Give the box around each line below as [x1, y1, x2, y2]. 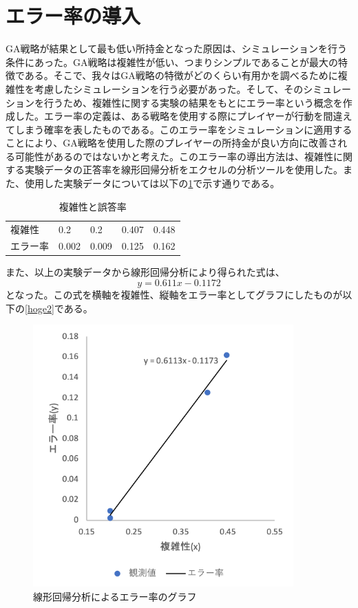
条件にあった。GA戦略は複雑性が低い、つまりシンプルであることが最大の [6, 54, 338, 69]
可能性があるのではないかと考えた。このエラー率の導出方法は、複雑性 [14, 149, 333, 163]
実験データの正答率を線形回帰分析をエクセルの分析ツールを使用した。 [24, 162, 343, 177]
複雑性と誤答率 [59, 199, 127, 213]
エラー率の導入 [6, 1, 141, 30]
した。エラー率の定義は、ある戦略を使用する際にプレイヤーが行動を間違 [14, 109, 343, 123]
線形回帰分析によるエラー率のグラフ [33, 589, 197, 603]
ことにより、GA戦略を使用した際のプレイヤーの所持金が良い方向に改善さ [6, 135, 338, 150]
